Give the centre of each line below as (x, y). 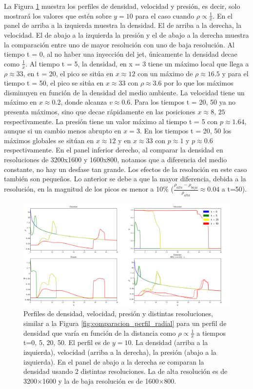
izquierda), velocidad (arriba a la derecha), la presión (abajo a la (120, 352)
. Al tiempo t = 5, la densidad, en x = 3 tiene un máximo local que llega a (137, 63)
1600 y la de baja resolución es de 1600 (100, 380)
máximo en (20, 102)
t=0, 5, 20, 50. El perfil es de (67, 342)
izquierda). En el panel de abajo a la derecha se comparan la (114, 361)
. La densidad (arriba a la (170, 342)
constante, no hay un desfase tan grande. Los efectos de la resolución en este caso (126, 169)
